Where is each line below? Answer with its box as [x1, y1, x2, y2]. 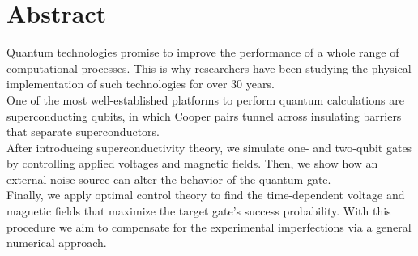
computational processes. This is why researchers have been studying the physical [6, 59, 412, 76]
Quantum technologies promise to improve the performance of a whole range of [6, 44, 399, 61]
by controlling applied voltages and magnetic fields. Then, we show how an [6, 155, 378, 172]
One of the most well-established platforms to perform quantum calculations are [6, 91, 404, 108]
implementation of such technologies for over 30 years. [6, 75, 275, 92]
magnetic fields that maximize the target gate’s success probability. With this [6, 203, 391, 220]
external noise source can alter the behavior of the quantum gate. [6, 170, 331, 187]
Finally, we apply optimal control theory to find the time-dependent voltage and [6, 186, 405, 203]
